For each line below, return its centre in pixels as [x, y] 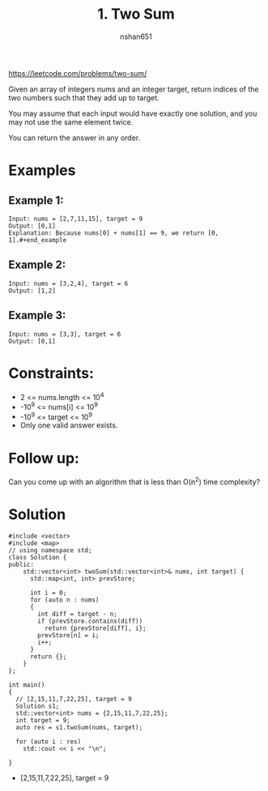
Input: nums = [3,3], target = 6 [65, 334]
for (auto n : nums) [64, 600]
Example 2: [37, 265]
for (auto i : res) [49, 742]
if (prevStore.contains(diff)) [90, 621]
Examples [42, 170]
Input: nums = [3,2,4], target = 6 [68, 283]
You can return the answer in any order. [74, 138]
